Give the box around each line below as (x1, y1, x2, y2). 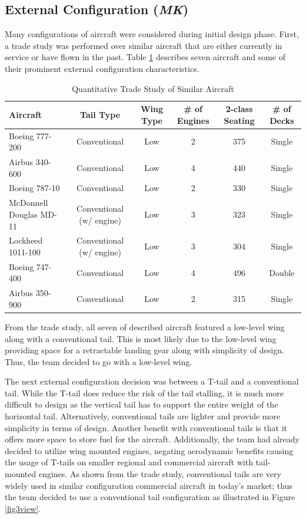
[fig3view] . (5, 502, 41, 514)
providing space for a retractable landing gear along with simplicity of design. (5, 344, 284, 356)
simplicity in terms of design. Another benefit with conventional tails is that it (5, 421, 287, 433)
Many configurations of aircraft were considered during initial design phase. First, (5, 28, 299, 40)
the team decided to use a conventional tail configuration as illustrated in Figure (5, 491, 295, 503)
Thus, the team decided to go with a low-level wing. (5, 355, 192, 367)
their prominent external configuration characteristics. (5, 62, 199, 74)
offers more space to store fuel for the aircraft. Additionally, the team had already (5, 433, 300, 445)
